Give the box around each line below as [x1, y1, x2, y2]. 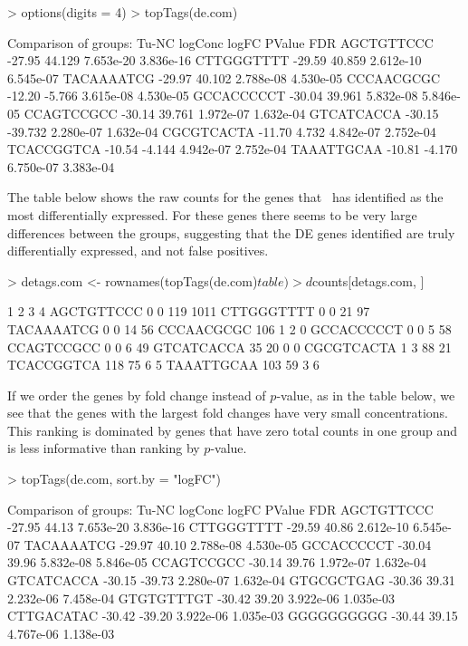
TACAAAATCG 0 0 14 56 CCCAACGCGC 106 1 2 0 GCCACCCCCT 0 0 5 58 [7, 319, 452, 338]
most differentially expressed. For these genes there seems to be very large [7, 205, 417, 224]
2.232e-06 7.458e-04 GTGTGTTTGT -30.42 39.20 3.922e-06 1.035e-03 [7, 588, 396, 607]
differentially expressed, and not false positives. [7, 241, 269, 260]
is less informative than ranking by [7, 439, 200, 458]
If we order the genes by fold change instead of [7, 385, 266, 404]
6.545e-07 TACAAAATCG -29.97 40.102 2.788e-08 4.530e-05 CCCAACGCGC [7, 68, 441, 87]
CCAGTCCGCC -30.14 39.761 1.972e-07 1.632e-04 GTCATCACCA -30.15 [24, 103, 439, 122]
